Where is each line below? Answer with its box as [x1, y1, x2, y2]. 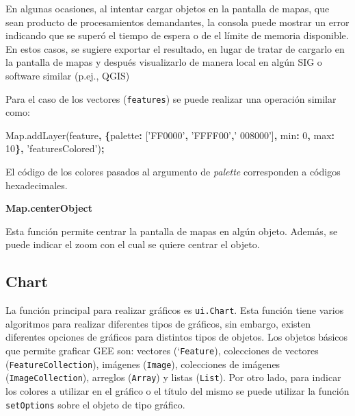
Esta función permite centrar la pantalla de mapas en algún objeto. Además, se [5, 223, 338, 238]
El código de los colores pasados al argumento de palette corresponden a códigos [5, 164, 341, 178]
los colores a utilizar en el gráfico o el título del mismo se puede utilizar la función [5, 383, 350, 397]
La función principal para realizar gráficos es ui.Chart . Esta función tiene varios [5, 303, 344, 317]
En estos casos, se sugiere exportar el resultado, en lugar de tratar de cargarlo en [5, 41, 345, 56]
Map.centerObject [5, 201, 93, 215]
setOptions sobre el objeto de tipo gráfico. [5, 397, 185, 411]
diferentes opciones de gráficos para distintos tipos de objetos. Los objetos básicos [5, 330, 348, 344]
